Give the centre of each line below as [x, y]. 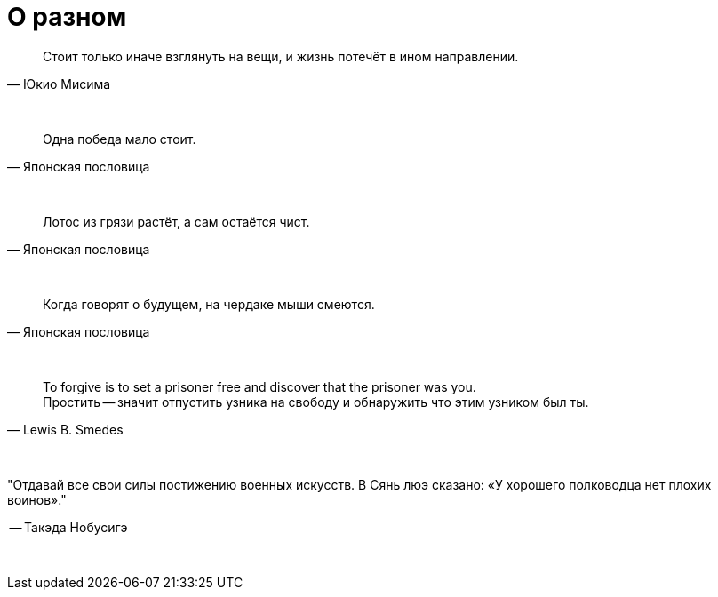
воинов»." [37, 499]
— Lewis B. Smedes [65, 429]
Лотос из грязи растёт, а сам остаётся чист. [176, 221]
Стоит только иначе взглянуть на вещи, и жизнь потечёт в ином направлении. [281, 56]
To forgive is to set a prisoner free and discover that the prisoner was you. [259, 386]
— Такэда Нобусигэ [68, 527]
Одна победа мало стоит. [120, 139]
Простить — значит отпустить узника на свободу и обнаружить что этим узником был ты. [316, 402]
